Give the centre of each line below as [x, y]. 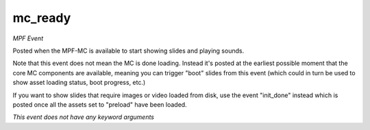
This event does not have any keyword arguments [83, 117]
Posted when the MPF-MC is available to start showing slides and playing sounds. [128, 51]
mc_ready [42, 18]
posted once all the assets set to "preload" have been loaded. [100, 104]
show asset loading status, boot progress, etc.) [79, 83]
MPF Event [28, 38]
